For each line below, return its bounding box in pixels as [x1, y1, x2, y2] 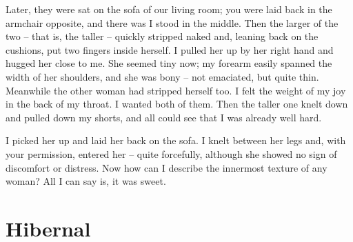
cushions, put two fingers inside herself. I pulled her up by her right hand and [6, 42, 334, 57]
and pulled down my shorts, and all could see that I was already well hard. [6, 110, 322, 124]
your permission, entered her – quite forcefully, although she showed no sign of [6, 146, 337, 161]
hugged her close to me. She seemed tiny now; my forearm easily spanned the [6, 56, 332, 70]
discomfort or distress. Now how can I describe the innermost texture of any [6, 160, 327, 174]
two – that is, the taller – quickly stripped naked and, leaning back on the [6, 29, 319, 43]
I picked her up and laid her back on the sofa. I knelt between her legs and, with [6, 133, 346, 148]
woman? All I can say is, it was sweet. [6, 174, 166, 188]
